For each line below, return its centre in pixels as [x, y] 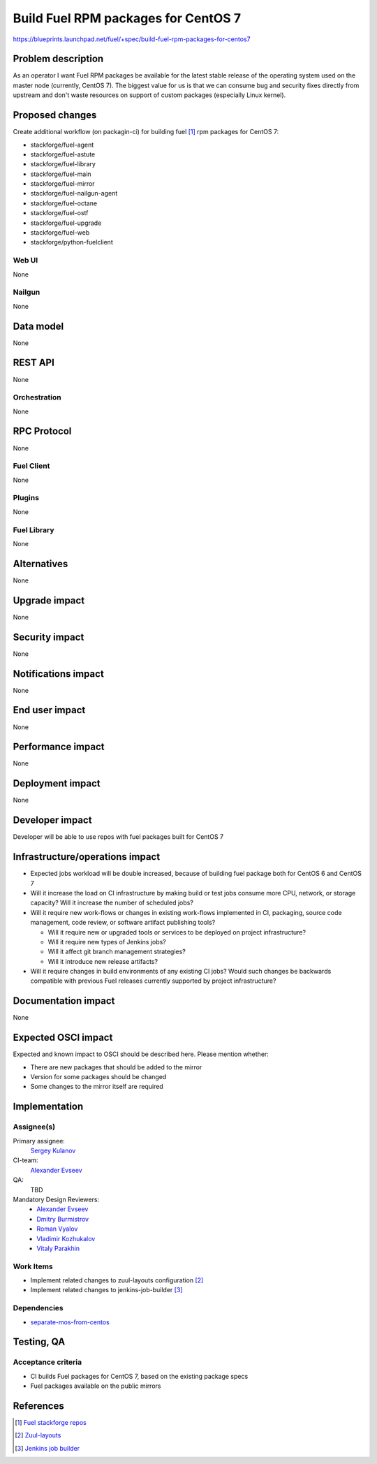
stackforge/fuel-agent [62, 145]
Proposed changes [55, 115]
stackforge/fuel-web [60, 233]
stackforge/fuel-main [61, 174]
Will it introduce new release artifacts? [103, 961]
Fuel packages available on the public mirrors [96, 1386]
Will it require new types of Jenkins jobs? [107, 942]
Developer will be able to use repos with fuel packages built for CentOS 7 [118, 837]
